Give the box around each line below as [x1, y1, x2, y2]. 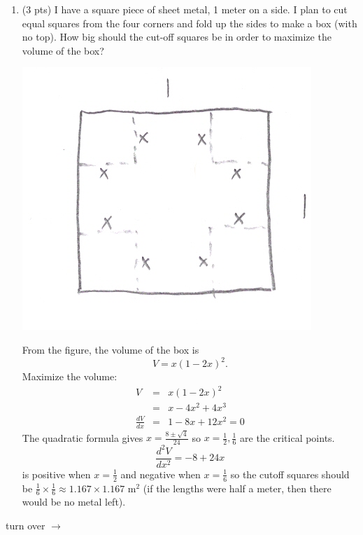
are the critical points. [240, 430, 335, 445]
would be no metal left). [22, 494, 126, 509]
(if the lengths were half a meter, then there [143, 480, 332, 495]
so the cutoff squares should [230, 466, 350, 481]
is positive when [22, 466, 91, 481]
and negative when [120, 466, 201, 481]
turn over [6, 518, 45, 533]
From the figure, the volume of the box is [22, 342, 199, 356]
